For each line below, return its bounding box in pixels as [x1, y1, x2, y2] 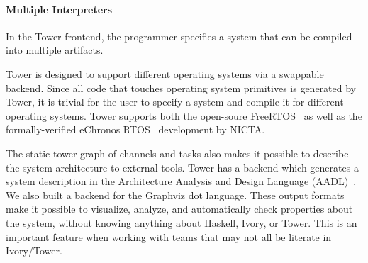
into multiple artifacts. [6, 43, 104, 57]
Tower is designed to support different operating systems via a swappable [6, 66, 324, 81]
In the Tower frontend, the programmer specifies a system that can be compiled [6, 28, 352, 43]
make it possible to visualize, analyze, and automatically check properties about [6, 201, 353, 216]
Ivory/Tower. [6, 243, 62, 258]
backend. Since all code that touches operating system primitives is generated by [6, 80, 356, 95]
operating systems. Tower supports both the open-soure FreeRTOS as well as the [6, 108, 362, 123]
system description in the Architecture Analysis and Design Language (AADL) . [6, 174, 357, 189]
